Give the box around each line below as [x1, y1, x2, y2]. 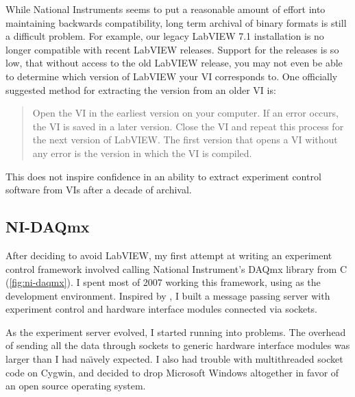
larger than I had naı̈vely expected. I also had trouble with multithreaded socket [5, 352, 343, 366]
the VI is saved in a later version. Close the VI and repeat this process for [32, 119, 344, 133]
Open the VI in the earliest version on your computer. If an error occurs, [32, 106, 339, 120]
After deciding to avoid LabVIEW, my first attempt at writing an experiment [5, 248, 332, 262]
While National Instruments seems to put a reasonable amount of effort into [5, 2, 326, 16]
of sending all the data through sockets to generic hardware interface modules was [5, 338, 350, 352]
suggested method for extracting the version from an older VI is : [5, 82, 276, 97]
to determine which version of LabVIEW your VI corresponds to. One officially [5, 69, 338, 83]
